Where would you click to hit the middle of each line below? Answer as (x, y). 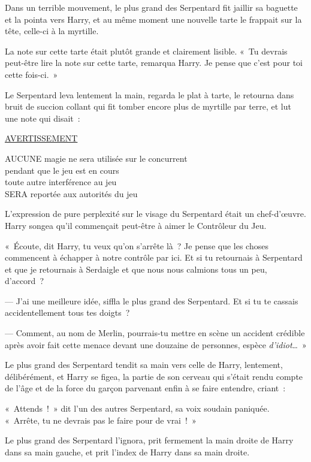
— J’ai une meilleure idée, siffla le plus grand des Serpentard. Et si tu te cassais (152, 301)
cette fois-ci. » (31, 74)
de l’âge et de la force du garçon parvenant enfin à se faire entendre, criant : (145, 388)
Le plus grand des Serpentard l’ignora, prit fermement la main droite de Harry (149, 440)
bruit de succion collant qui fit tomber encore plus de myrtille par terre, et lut (148, 106)
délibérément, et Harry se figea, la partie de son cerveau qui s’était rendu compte (154, 376)
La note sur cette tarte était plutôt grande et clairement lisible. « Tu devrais (146, 51)
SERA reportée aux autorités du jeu (71, 193)
